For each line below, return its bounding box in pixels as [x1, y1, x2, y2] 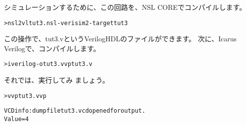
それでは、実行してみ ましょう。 [4, 75, 109, 85]
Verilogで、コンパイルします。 [4, 43, 100, 53]
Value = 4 [4, 116, 29, 123]
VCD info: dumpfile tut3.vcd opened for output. [4, 107, 146, 115]
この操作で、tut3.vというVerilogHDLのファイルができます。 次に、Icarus [4, 33, 237, 44]
